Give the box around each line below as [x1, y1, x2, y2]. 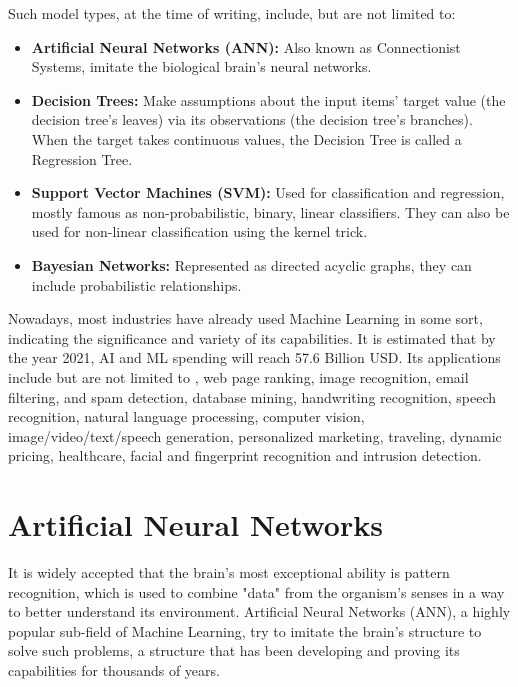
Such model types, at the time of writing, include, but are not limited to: [8, 3, 456, 23]
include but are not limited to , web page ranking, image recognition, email [8, 366, 469, 387]
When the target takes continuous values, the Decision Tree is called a [31, 128, 462, 149]
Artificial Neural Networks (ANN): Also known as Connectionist [31, 36, 461, 57]
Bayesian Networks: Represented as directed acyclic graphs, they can [31, 254, 472, 275]
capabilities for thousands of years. [8, 659, 220, 680]
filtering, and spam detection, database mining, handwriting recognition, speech [8, 386, 497, 407]
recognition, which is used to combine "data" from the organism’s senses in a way [8, 581, 505, 602]
